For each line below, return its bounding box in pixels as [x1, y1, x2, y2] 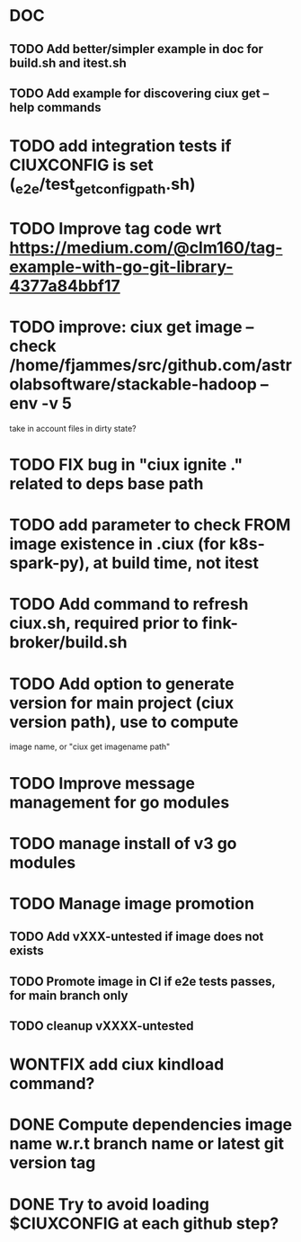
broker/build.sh [9, 632, 128, 653]
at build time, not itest [93, 553, 259, 574]
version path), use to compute [9, 711, 239, 732]
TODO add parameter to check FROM [9, 514, 291, 535]
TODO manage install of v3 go [9, 833, 237, 853]
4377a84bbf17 [9, 275, 121, 296]
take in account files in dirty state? [9, 423, 137, 433]
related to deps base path [9, 474, 204, 495]
